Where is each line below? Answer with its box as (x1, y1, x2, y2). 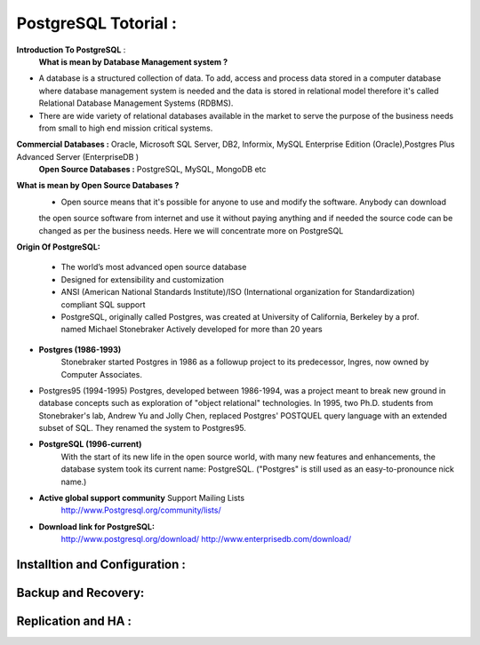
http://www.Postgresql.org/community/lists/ (60, 505, 221, 515)
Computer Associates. (60, 369, 142, 379)
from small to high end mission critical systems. (38, 123, 213, 133)
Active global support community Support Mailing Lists (38, 493, 244, 504)
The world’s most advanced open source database (60, 262, 247, 273)
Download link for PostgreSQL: (38, 521, 156, 532)
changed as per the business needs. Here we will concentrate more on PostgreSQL (38, 225, 344, 235)
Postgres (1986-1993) (38, 344, 122, 354)
